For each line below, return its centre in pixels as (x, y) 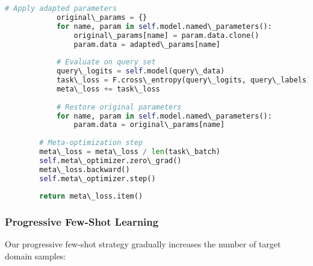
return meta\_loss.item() (91, 196)
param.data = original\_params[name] (149, 125)
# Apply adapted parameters (61, 8)
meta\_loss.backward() (85, 169)
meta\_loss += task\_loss (108, 89)
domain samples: (36, 256)
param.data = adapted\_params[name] (147, 44)
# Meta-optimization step (91, 143)
